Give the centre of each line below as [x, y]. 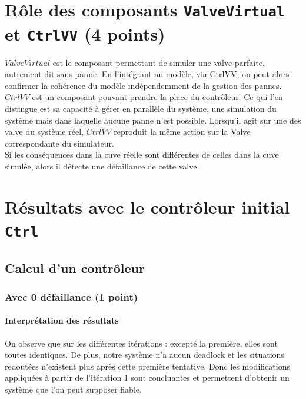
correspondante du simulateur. [59, 143]
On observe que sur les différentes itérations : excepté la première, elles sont [141, 343]
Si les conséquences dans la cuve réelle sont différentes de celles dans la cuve [142, 154]
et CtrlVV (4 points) [85, 33]
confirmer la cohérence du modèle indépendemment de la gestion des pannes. [143, 85]
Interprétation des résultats [62, 320]
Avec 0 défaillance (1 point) [71, 296]
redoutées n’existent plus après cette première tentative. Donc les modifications [147, 366]
